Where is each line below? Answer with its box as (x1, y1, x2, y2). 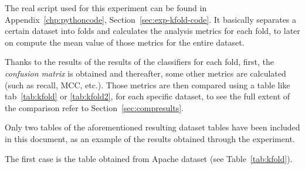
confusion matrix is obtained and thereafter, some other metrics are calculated (5, 67, 286, 79)
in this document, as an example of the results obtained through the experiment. (5, 132, 295, 144)
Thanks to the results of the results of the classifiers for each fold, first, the (5, 56, 274, 68)
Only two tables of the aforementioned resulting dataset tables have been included (5, 121, 300, 133)
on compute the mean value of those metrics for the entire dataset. (5, 36, 245, 48)
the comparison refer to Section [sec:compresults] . (5, 101, 184, 113)
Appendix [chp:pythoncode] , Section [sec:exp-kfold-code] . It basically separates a (5, 13, 297, 25)
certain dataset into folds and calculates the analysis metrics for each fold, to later (5, 25, 300, 37)
